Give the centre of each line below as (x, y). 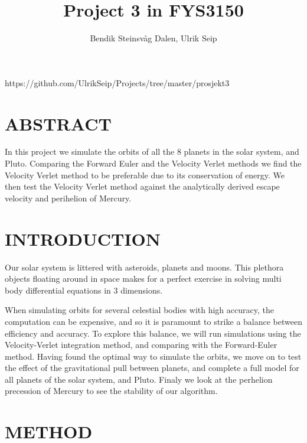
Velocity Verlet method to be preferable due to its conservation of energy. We (145, 175)
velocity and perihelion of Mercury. (68, 198)
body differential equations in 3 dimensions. (84, 290)
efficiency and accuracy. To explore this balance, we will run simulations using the (153, 333)
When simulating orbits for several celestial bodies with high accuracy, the (139, 310)
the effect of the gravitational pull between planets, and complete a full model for (152, 368)
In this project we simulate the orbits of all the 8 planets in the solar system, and (152, 152)
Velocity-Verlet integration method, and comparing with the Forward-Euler (141, 345)
